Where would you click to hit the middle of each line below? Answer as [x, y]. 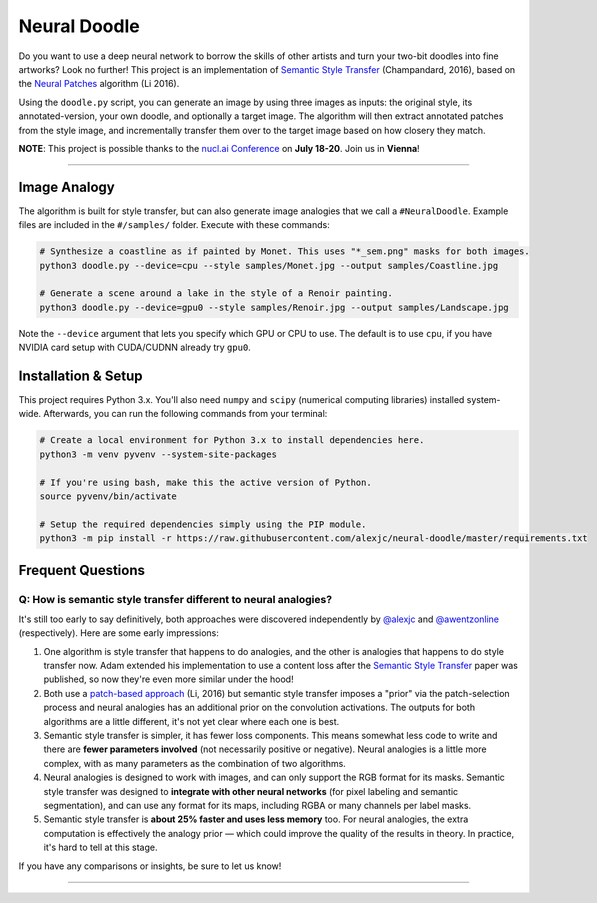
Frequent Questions [81, 570]
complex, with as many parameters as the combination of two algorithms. [195, 763]
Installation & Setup [80, 375]
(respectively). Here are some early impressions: [119, 633]
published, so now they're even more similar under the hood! [168, 679]
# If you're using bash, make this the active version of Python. [205, 482]
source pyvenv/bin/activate [108, 496]
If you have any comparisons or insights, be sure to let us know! [150, 866]
